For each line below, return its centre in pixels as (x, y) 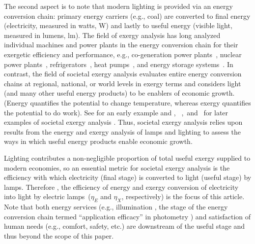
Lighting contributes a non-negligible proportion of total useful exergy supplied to (127, 157)
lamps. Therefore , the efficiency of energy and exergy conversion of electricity (121, 187)
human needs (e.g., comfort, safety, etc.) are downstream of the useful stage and (125, 226)
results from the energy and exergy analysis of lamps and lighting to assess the (122, 131)
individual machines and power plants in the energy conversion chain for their (121, 45)
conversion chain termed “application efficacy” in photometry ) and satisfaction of (127, 216)
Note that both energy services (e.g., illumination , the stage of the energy (116, 207)
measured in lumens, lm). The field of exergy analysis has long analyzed (112, 35)
